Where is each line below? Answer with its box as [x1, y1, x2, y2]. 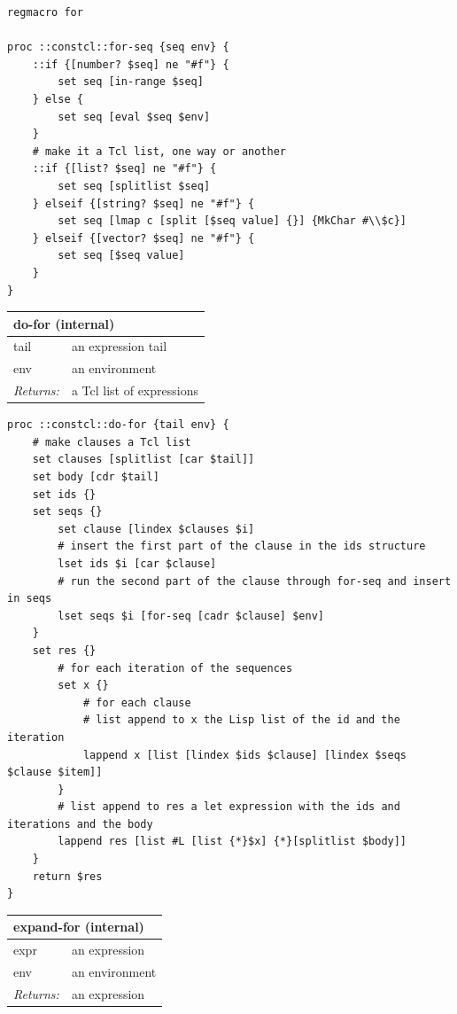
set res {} [32, 643, 97, 657]
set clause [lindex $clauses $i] [58, 522, 255, 535]
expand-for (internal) [13, 917, 144, 936]
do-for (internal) [13, 314, 115, 332]
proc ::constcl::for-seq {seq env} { [7, 41, 229, 54]
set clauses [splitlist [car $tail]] [32, 453, 255, 466]
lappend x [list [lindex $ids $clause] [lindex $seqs [82, 748, 407, 761]
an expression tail [71, 337, 167, 355]
